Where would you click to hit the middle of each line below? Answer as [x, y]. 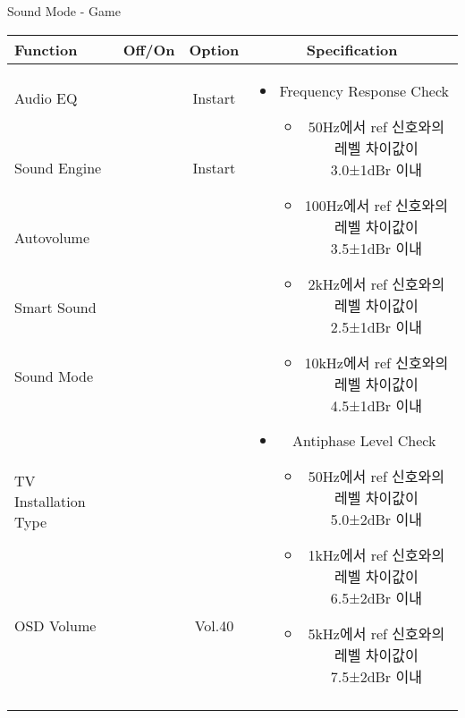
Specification [352, 49]
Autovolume [52, 238]
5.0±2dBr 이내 [376, 519]
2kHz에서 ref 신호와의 [376, 283]
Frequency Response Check [364, 90]
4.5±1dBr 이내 [376, 405]
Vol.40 [214, 625]
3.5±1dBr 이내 [376, 248]
